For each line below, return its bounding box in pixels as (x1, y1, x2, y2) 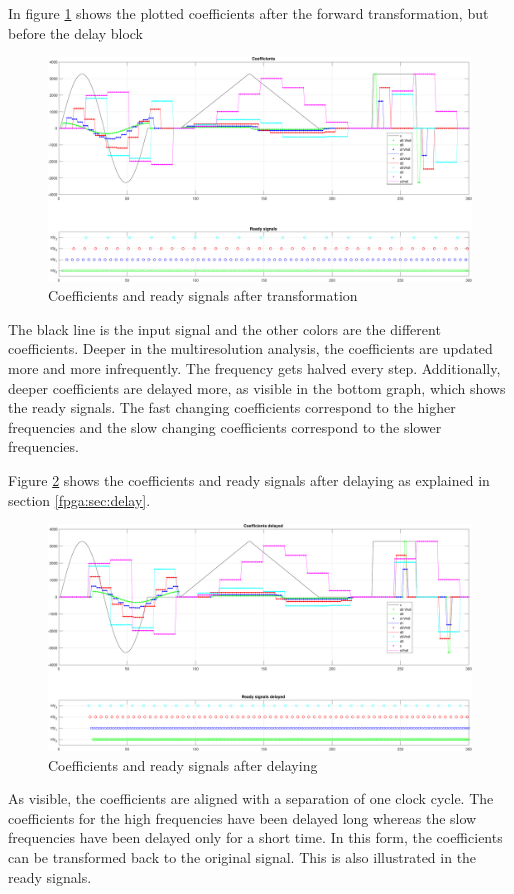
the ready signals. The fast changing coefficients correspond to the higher (8, 397, 456, 418)
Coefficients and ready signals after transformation (48, 285, 358, 306)
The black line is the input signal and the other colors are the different (8, 318, 441, 339)
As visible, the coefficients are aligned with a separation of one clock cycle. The (8, 788, 494, 809)
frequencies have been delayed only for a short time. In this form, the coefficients (8, 827, 503, 848)
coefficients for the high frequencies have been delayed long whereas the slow (8, 807, 477, 828)
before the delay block (8, 22, 143, 43)
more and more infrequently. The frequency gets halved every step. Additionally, (8, 357, 501, 378)
